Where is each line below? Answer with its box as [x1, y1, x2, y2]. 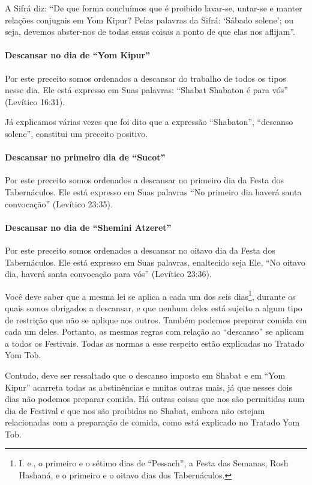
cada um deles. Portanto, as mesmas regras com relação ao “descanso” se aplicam [5, 325, 304, 338]
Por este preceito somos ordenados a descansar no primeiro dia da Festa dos [5, 174, 284, 186]
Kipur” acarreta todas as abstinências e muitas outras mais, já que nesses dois [5, 380, 292, 393]
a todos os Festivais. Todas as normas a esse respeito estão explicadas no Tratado [5, 337, 304, 349]
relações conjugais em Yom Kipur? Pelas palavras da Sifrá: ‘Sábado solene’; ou [5, 13, 294, 26]
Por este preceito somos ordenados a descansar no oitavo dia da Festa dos [5, 243, 275, 256]
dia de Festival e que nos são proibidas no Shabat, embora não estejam [5, 404, 265, 416]
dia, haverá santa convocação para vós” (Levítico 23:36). [5, 267, 212, 280]
